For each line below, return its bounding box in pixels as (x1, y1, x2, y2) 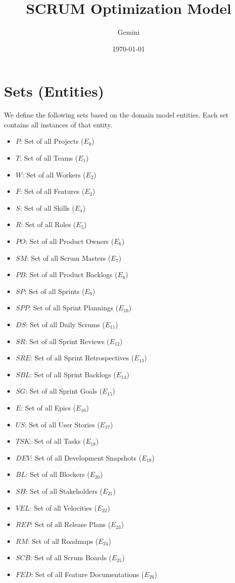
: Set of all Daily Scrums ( (25, 319, 105, 329)
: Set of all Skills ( (20, 202, 75, 213)
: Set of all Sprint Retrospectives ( (30, 352, 134, 363)
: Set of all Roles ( (21, 219, 76, 230)
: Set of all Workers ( (22, 169, 86, 179)
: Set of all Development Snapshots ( (30, 452, 141, 463)
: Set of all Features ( (20, 186, 85, 196)
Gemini (117, 27, 140, 37)
